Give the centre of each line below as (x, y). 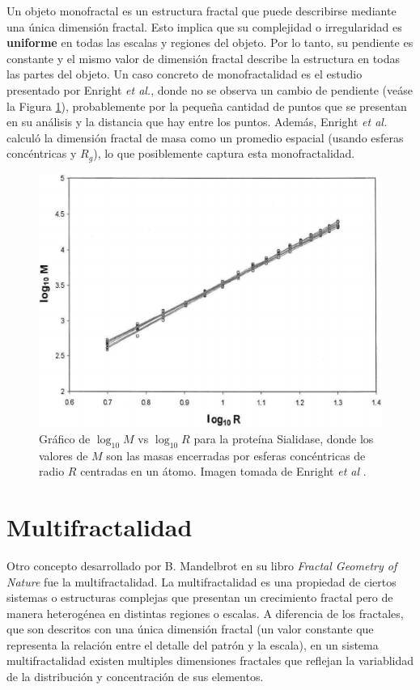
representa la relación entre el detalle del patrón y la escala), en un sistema (193, 644)
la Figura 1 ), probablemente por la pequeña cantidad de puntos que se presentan (207, 106)
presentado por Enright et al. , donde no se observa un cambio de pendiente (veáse (210, 89)
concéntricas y (42, 153)
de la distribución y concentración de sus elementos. (135, 677)
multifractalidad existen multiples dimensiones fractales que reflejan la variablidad (210, 660)
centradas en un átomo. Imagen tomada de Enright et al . (223, 471)
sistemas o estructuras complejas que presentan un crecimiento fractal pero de (200, 597)
